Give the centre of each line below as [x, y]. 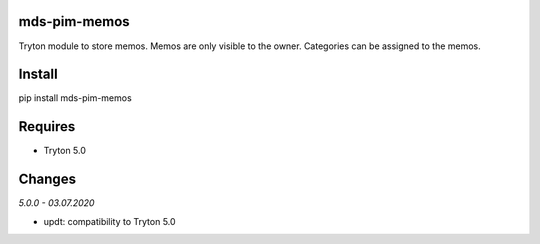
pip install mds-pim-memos [75, 98]
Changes [47, 179]
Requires [47, 126]
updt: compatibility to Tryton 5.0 [109, 221]
